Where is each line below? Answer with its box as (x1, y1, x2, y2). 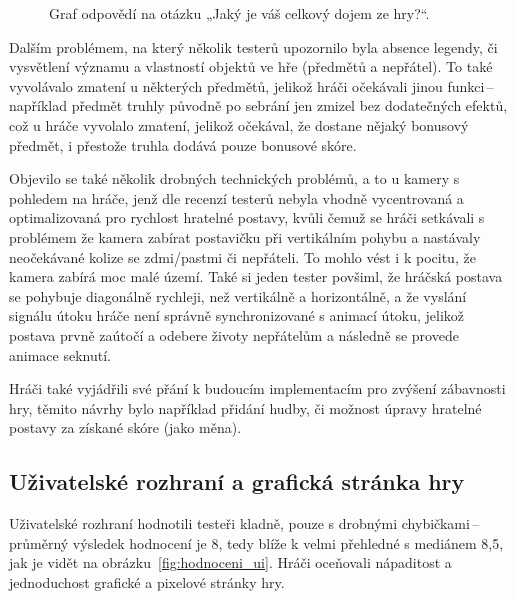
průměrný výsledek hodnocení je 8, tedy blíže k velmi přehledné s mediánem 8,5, (9, 532, 504, 553)
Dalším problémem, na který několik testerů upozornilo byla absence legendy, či (9, 36, 498, 57)
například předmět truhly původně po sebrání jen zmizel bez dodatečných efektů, (9, 95, 508, 116)
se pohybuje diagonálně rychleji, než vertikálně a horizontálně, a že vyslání (9, 285, 467, 306)
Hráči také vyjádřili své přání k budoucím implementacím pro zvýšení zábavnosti (9, 378, 506, 399)
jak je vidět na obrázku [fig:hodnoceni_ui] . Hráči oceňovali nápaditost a (9, 552, 452, 573)
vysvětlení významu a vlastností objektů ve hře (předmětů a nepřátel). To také (9, 56, 493, 77)
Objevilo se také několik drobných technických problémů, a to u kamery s (9, 168, 460, 189)
